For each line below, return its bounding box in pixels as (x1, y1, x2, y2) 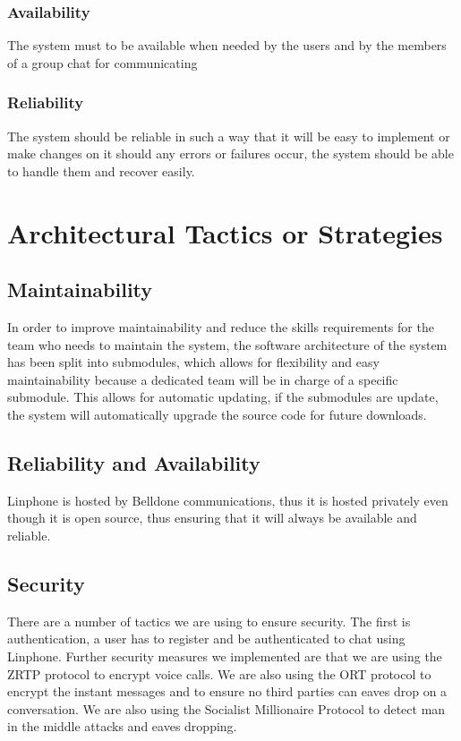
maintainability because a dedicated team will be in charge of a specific (7, 370, 398, 388)
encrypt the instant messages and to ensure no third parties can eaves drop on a (7, 682, 448, 701)
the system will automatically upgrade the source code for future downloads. (7, 405, 427, 423)
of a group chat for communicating (7, 53, 198, 72)
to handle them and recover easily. (7, 161, 195, 180)
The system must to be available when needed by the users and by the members (7, 36, 447, 55)
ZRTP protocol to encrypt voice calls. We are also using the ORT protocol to (7, 664, 431, 683)
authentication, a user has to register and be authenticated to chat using (7, 629, 406, 648)
